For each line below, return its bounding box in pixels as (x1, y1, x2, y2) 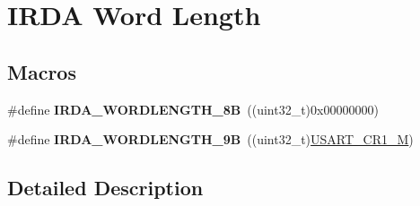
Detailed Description (7, 174, 204, 202)
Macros (7, 57, 76, 85)
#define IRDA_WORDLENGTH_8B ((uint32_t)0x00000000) (7, 99, 379, 118)
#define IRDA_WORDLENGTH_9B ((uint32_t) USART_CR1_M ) (7, 130, 414, 149)
